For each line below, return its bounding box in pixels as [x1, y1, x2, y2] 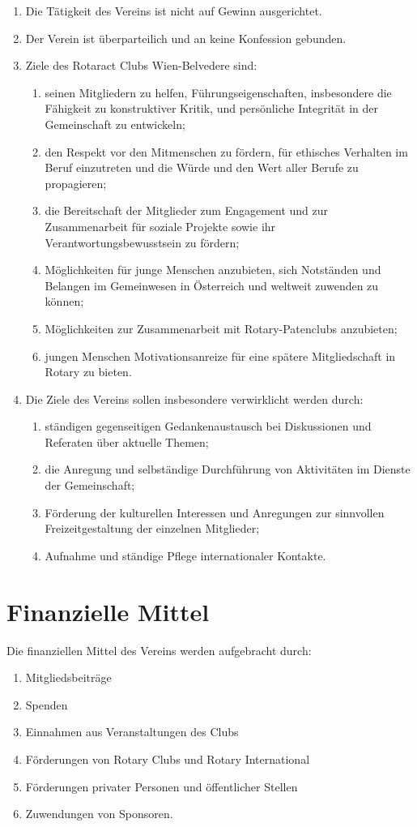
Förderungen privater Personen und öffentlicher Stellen [25, 778, 298, 795]
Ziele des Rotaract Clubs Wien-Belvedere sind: [25, 57, 257, 74]
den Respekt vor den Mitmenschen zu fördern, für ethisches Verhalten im [45, 143, 408, 160]
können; [45, 293, 84, 310]
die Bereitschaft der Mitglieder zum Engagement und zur [45, 202, 329, 219]
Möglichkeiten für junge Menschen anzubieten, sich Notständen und [45, 261, 381, 278]
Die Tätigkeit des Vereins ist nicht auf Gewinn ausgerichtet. [25, 2, 322, 19]
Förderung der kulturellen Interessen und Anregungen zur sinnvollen [45, 503, 385, 521]
